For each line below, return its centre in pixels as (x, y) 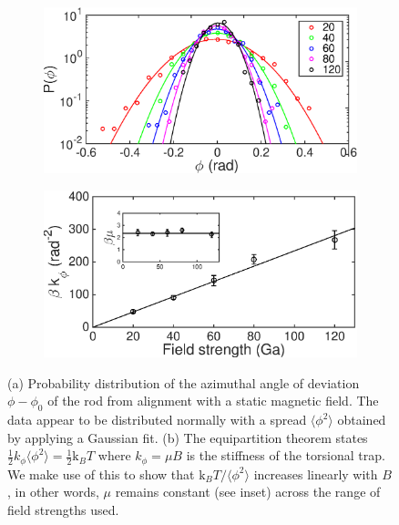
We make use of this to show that (101, 474)
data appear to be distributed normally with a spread (157, 420)
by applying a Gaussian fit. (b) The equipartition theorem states (188, 437)
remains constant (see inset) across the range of (248, 492)
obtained (362, 420)
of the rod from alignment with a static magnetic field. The (213, 401)
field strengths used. (63, 509)
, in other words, (53, 492)
